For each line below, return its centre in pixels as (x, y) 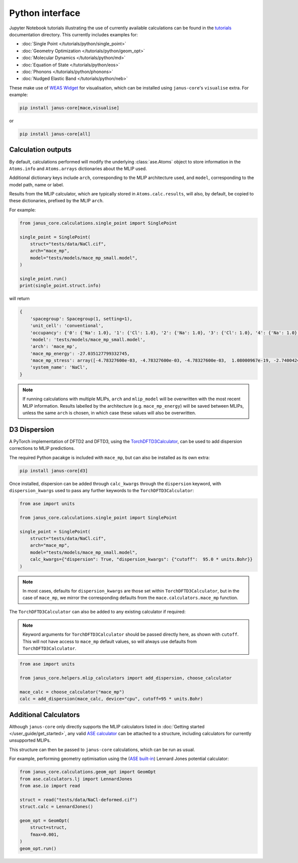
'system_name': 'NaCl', (59, 367)
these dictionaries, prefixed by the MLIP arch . (56, 201)
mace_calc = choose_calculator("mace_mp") (72, 692)
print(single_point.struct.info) (60, 286)
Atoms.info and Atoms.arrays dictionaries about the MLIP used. (78, 169)
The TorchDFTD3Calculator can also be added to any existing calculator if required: (97, 611)
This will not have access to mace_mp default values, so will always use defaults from (110, 641)
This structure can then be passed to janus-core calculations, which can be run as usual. (102, 749)
